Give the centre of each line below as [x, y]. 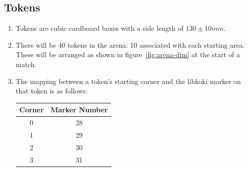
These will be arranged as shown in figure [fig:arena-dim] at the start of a [128, 54]
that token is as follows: [52, 91]
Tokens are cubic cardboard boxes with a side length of [99, 28]
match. [26, 64]
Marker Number [79, 110]
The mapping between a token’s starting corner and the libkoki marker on [128, 81]
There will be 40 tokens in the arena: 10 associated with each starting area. [130, 44]
